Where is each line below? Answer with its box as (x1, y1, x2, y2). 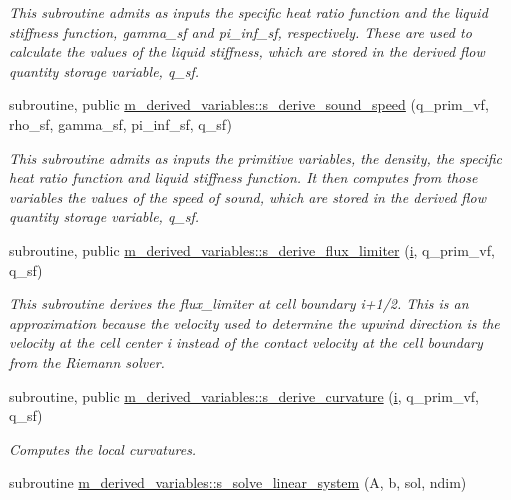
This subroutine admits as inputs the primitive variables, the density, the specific (9, 147, 502, 168)
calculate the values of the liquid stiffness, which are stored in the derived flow (9, 41, 485, 62)
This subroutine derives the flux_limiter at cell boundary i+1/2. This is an (9, 293, 469, 314)
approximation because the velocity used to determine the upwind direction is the (9, 312, 500, 333)
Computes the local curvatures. (9, 438, 197, 459)
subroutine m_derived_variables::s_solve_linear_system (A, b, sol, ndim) (9, 472, 467, 493)
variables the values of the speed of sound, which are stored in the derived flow (9, 186, 486, 207)
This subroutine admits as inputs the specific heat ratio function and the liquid (9, 2, 488, 22)
